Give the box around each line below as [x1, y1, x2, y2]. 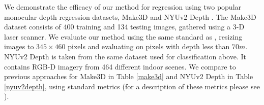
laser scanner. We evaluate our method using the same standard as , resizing [4, 31, 243, 42]
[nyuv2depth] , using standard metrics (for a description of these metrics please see [4, 81, 260, 91]
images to [4, 41, 34, 52]
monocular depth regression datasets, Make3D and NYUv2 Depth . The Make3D [4, 11, 256, 22]
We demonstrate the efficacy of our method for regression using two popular [4, 2, 242, 12]
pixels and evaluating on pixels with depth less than [68, 41, 230, 52]
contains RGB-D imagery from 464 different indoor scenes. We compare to [4, 61, 236, 72]
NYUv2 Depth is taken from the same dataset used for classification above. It [4, 51, 246, 61]
